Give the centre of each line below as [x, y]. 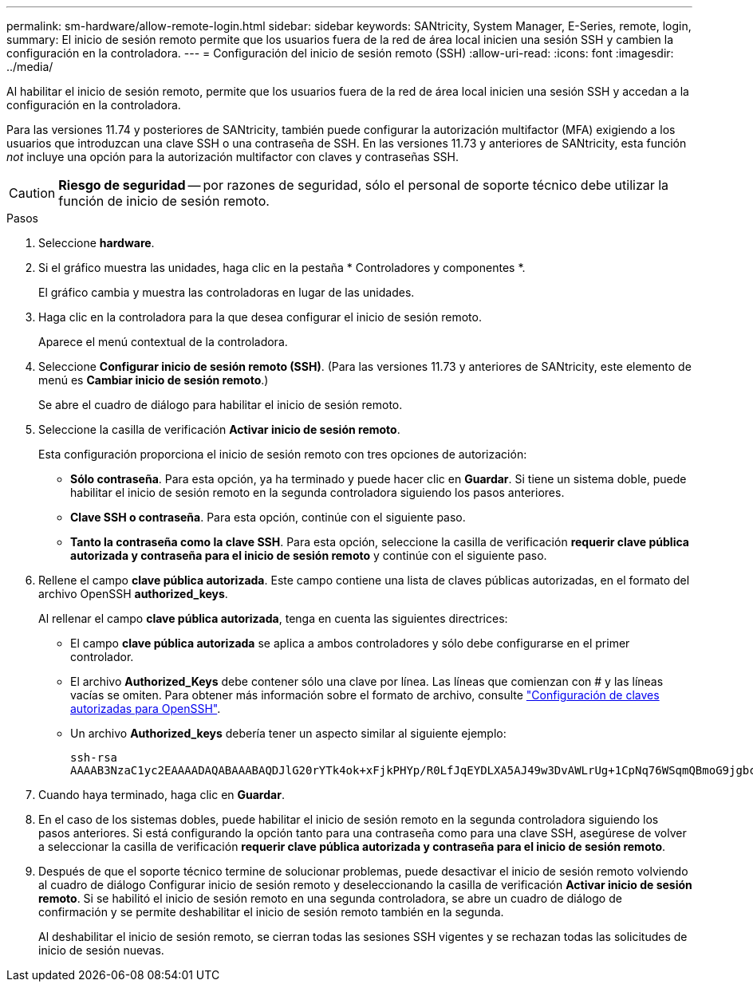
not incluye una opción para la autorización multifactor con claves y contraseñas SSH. [233, 157]
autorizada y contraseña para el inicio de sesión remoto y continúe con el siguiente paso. [309, 555]
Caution [32, 193]
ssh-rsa [94, 758]
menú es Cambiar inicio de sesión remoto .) [154, 380]
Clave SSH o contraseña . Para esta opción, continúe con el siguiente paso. [268, 517]
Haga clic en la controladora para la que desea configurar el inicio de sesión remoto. [260, 317]
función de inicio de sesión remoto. [164, 201]
